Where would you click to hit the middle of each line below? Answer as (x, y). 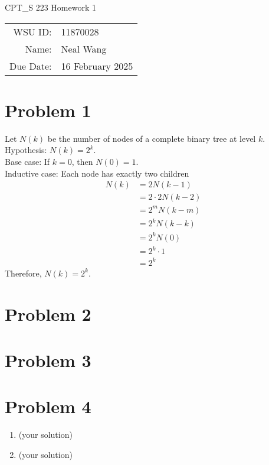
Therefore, (23, 273)
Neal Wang (84, 48)
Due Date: (31, 66)
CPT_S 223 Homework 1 (50, 7)
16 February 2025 (97, 66)
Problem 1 (48, 110)
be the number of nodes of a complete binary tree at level (152, 138)
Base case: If (27, 161)
